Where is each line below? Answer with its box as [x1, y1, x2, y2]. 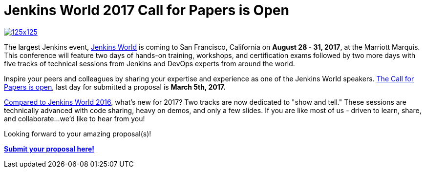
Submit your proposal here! [4, 144, 94, 153]
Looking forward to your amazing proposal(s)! [4, 129, 151, 138]
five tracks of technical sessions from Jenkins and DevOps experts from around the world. [4, 59, 295, 68]
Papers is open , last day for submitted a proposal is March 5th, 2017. [4, 82, 226, 91]
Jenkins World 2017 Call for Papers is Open [4, 2, 289, 19]
